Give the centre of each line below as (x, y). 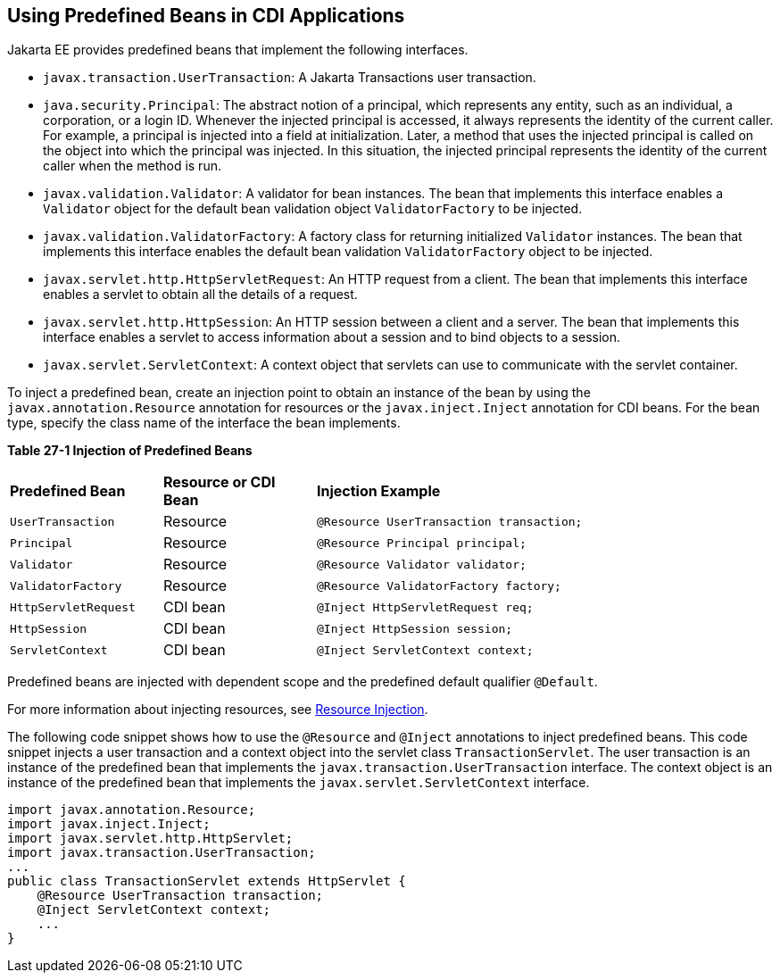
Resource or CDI (220, 482)
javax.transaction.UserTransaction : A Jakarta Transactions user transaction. (290, 78)
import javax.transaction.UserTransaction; (162, 853)
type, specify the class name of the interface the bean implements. (204, 423)
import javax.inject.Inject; (109, 824)
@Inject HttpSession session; (415, 628)
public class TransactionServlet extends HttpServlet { (207, 881)
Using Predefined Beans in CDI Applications (206, 16)
